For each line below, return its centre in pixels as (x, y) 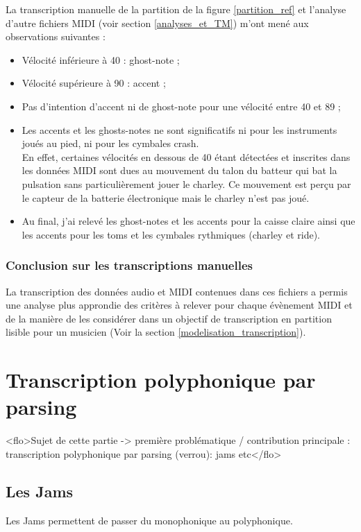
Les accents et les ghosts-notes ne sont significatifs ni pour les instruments (179, 129)
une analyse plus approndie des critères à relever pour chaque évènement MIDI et (179, 305)
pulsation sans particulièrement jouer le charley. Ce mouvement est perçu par (186, 183)
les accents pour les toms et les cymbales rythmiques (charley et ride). (171, 234)
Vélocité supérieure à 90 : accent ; (94, 83)
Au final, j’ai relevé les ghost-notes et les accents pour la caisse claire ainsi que (188, 221)
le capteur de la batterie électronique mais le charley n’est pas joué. (166, 197)
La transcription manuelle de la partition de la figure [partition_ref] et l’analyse (176, 9)
